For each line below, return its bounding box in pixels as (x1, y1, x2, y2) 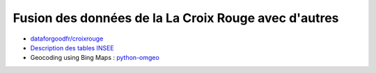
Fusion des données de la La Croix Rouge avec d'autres (13, 10, 339, 25)
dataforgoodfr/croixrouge (30, 34, 104, 43)
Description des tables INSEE (30, 43, 114, 52)
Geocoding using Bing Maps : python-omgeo (30, 54, 159, 62)
